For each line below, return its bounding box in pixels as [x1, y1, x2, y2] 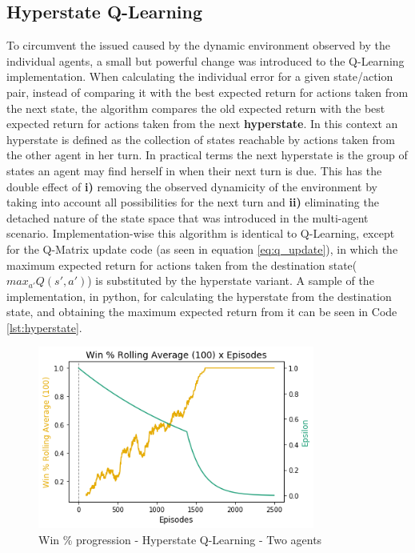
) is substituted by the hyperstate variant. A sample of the [87, 272, 374, 289]
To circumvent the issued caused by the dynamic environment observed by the [6, 37, 390, 54]
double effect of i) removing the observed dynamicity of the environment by [6, 178, 377, 194]
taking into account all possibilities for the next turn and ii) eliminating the [6, 194, 379, 210]
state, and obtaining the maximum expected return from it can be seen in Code [6, 303, 397, 320]
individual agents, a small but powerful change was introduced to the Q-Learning [6, 52, 405, 69]
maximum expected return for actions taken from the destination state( [6, 256, 357, 273]
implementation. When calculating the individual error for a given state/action [6, 68, 393, 85]
